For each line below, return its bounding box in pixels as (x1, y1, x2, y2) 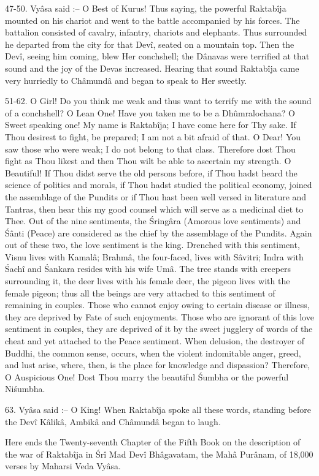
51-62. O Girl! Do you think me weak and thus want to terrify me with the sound (5, 94, 312, 107)
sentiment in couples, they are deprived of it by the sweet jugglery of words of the (5, 322, 313, 335)
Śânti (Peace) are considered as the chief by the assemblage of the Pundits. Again (5, 226, 312, 239)
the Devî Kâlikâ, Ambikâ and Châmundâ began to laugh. (5, 415, 221, 428)
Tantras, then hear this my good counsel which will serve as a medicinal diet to (5, 202, 304, 215)
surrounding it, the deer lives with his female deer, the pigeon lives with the (5, 274, 290, 287)
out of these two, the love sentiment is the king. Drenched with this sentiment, (5, 238, 300, 251)
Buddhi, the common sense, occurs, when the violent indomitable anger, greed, (5, 346, 301, 359)
